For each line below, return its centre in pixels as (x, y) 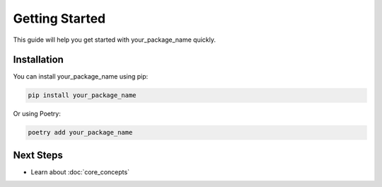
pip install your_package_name (82, 95)
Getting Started (59, 18)
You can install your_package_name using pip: (81, 76)
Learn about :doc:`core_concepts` (80, 172)
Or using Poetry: (37, 114)
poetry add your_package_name (80, 132)
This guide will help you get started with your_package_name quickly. (114, 40)
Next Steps (38, 155)
